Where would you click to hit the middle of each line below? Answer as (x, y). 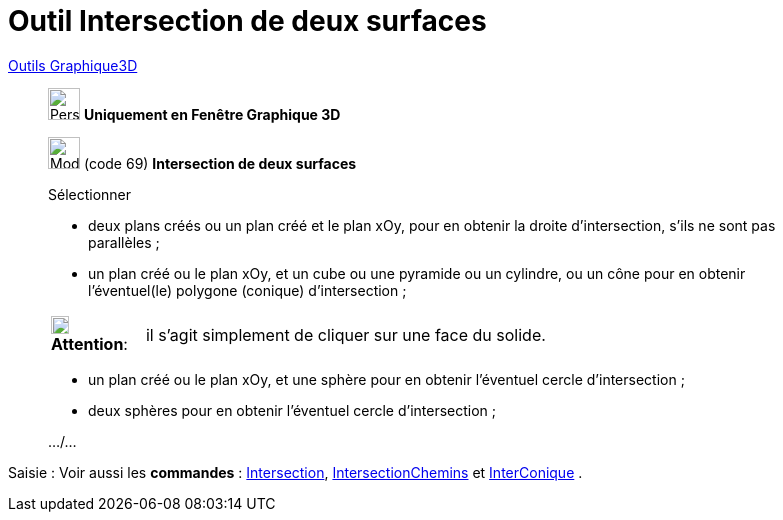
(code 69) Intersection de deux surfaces (220, 163)
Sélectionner (90, 194)
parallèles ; (124, 242)
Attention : (89, 343)
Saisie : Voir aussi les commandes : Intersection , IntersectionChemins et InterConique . (295, 472)
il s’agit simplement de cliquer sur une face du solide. (345, 334)
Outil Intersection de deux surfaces (247, 21)
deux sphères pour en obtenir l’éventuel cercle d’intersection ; (292, 410)
